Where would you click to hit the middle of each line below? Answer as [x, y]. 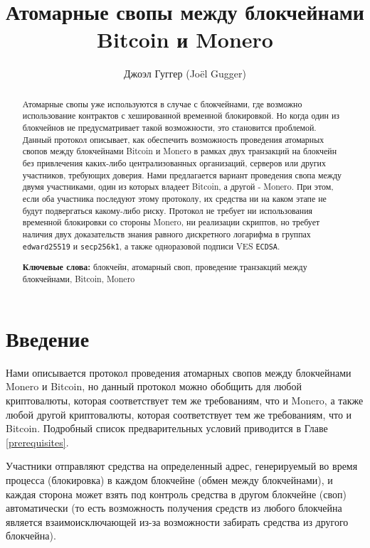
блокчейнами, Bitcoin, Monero [79, 279]
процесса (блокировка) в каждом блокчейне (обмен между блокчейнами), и [169, 480]
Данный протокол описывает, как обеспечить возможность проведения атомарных [173, 139]
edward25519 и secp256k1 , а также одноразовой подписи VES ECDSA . [151, 246]
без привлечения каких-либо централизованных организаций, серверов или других [174, 162]
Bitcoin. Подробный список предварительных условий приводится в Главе [167, 428]
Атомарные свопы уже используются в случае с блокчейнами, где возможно [162, 103]
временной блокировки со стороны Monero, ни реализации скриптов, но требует [171, 222]
